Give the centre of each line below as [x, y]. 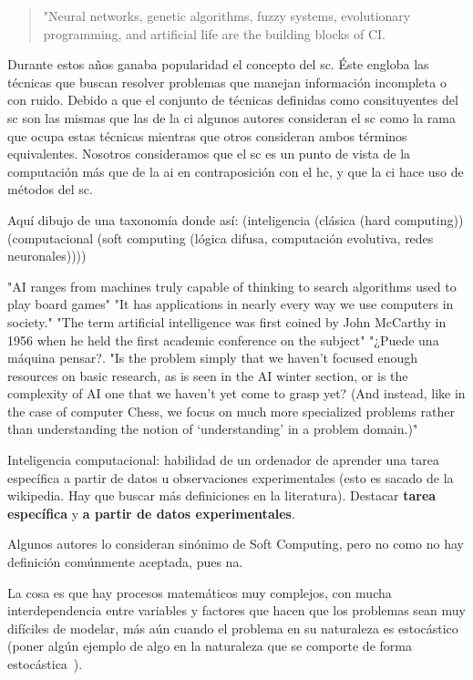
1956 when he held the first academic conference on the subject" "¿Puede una [223, 340]
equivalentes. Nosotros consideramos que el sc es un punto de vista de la [209, 154]
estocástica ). [45, 664]
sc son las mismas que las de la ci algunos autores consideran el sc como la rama [231, 117]
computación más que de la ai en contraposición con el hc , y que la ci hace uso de [236, 171]
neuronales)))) [47, 256]
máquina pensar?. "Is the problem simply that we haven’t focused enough [213, 358]
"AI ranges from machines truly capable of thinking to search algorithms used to [232, 286]
